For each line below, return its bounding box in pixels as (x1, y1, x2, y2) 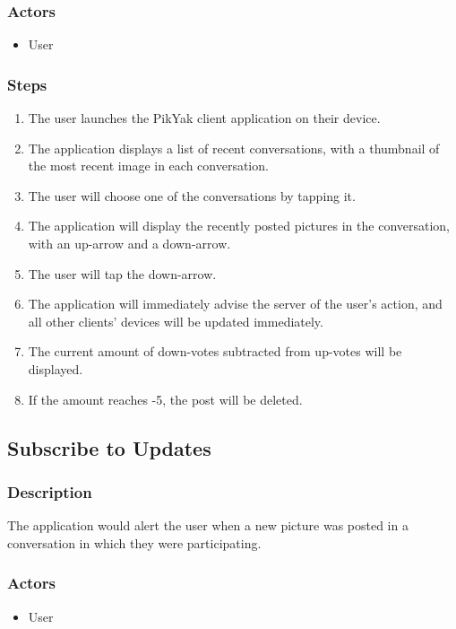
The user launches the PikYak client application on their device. (28, 109, 381, 127)
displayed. (28, 359, 83, 378)
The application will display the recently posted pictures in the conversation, (28, 216, 451, 235)
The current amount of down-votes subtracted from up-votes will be (28, 342, 402, 361)
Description (7, 480, 92, 502)
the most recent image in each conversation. (28, 156, 269, 175)
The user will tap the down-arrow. (28, 264, 217, 283)
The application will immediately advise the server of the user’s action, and (28, 294, 443, 313)
